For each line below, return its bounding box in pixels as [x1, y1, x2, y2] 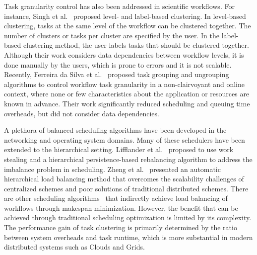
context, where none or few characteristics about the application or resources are [4, 88, 250, 99]
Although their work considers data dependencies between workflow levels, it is [4, 49, 244, 60]
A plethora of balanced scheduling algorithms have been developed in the [4, 125, 227, 135]
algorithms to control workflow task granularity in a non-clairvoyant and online [4, 79, 245, 89]
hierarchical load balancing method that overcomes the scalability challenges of [4, 173, 244, 184]
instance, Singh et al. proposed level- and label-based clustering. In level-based [4, 10, 246, 21]
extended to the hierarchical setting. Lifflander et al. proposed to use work [4, 144, 234, 155]
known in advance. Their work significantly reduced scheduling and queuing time [4, 98, 250, 108]
